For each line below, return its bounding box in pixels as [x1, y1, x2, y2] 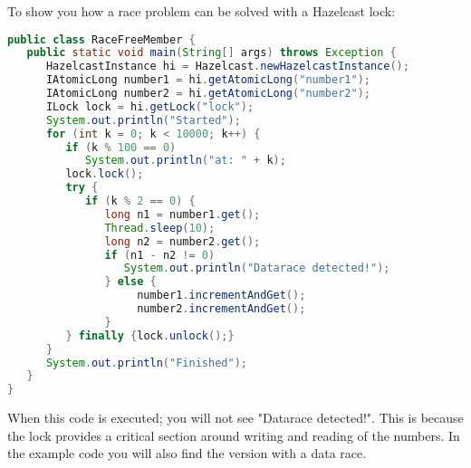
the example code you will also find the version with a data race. [7, 444, 367, 463]
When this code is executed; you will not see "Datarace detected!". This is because [7, 408, 464, 427]
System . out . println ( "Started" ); [45, 113, 241, 127]
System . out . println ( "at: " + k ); [84, 154, 286, 167]
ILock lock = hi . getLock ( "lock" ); [45, 100, 255, 113]
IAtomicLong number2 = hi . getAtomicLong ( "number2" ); [45, 87, 370, 100]
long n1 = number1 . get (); [104, 207, 261, 221]
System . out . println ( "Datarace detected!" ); [123, 262, 390, 275]
